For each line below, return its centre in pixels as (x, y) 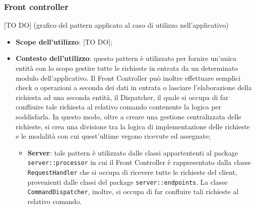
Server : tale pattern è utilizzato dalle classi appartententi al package (133, 152)
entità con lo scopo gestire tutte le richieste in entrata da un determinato (127, 68)
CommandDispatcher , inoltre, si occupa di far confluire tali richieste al (133, 191)
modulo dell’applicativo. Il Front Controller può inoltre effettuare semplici (128, 78)
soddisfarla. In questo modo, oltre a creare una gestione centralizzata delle (128, 116)
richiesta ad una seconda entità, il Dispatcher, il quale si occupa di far (122, 97)
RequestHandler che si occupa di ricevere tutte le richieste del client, (132, 172)
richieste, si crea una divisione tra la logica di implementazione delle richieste (133, 126)
